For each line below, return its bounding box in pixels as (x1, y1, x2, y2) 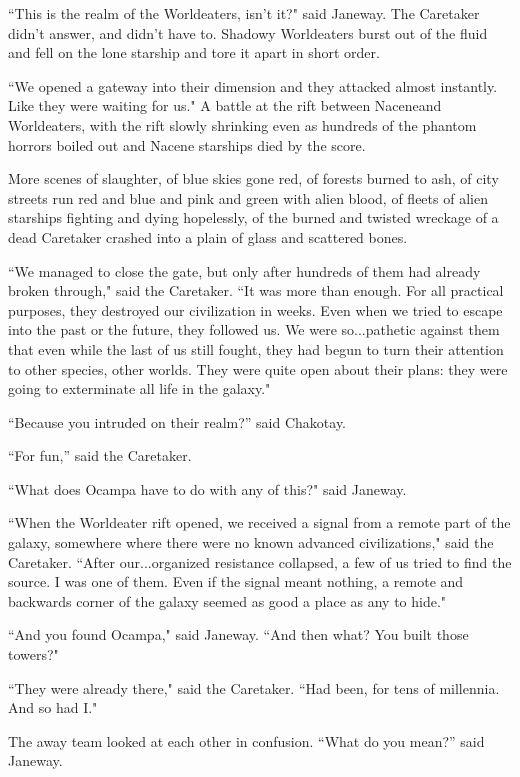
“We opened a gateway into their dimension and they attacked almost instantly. (8, 75, 498, 96)
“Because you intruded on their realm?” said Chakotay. (8, 411, 347, 432)
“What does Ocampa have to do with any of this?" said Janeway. (8, 478, 407, 499)
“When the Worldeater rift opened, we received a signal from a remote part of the (8, 512, 511, 533)
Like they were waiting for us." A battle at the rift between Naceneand (8, 95, 442, 116)
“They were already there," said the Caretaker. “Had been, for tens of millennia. (8, 677, 500, 698)
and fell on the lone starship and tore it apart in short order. (8, 42, 380, 63)
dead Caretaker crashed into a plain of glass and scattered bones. (8, 226, 408, 247)
